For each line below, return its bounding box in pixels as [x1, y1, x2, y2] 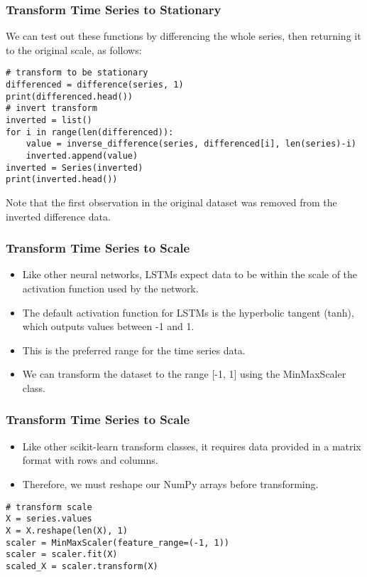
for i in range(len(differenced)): [6, 127, 174, 137]
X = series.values [6, 514, 92, 524]
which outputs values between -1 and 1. [22, 319, 195, 334]
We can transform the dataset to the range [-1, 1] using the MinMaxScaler [22, 366, 346, 381]
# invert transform [6, 103, 97, 114]
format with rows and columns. [22, 452, 158, 467]
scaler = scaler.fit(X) [6, 549, 118, 560]
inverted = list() [6, 115, 92, 126]
